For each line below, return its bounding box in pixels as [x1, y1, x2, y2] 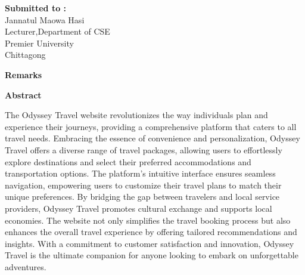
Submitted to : [5, 2, 67, 14]
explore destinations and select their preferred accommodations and [5, 155, 251, 168]
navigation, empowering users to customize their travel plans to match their [5, 178, 282, 191]
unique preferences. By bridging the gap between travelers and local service [5, 190, 280, 203]
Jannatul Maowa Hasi [5, 13, 85, 26]
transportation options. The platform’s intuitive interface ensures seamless [5, 167, 276, 180]
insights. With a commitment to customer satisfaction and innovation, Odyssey [5, 237, 294, 249]
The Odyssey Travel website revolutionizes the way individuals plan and [5, 109, 268, 121]
